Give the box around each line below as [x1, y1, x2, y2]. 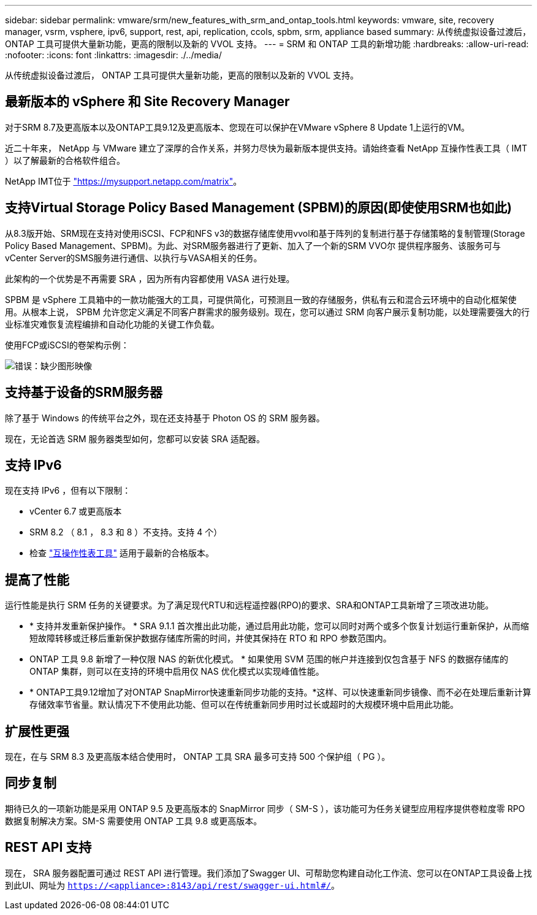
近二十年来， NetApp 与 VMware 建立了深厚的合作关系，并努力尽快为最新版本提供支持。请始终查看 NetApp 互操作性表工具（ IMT [5, 142, 528, 153]
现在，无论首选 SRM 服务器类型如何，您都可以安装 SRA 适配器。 [5, 433, 265, 444]
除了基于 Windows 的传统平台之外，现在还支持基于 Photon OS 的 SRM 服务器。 [5, 412, 325, 423]
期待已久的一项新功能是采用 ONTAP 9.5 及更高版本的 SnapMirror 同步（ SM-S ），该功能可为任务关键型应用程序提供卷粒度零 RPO [5, 803, 525, 814]
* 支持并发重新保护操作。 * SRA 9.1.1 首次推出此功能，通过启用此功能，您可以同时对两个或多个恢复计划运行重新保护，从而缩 [29, 621, 529, 632]
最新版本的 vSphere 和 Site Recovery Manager [5, 94, 290, 110]
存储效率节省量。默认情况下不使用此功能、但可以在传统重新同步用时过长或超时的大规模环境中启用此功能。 [29, 699, 459, 710]
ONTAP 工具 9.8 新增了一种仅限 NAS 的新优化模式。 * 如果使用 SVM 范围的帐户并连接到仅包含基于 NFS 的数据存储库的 [29, 654, 509, 665]
